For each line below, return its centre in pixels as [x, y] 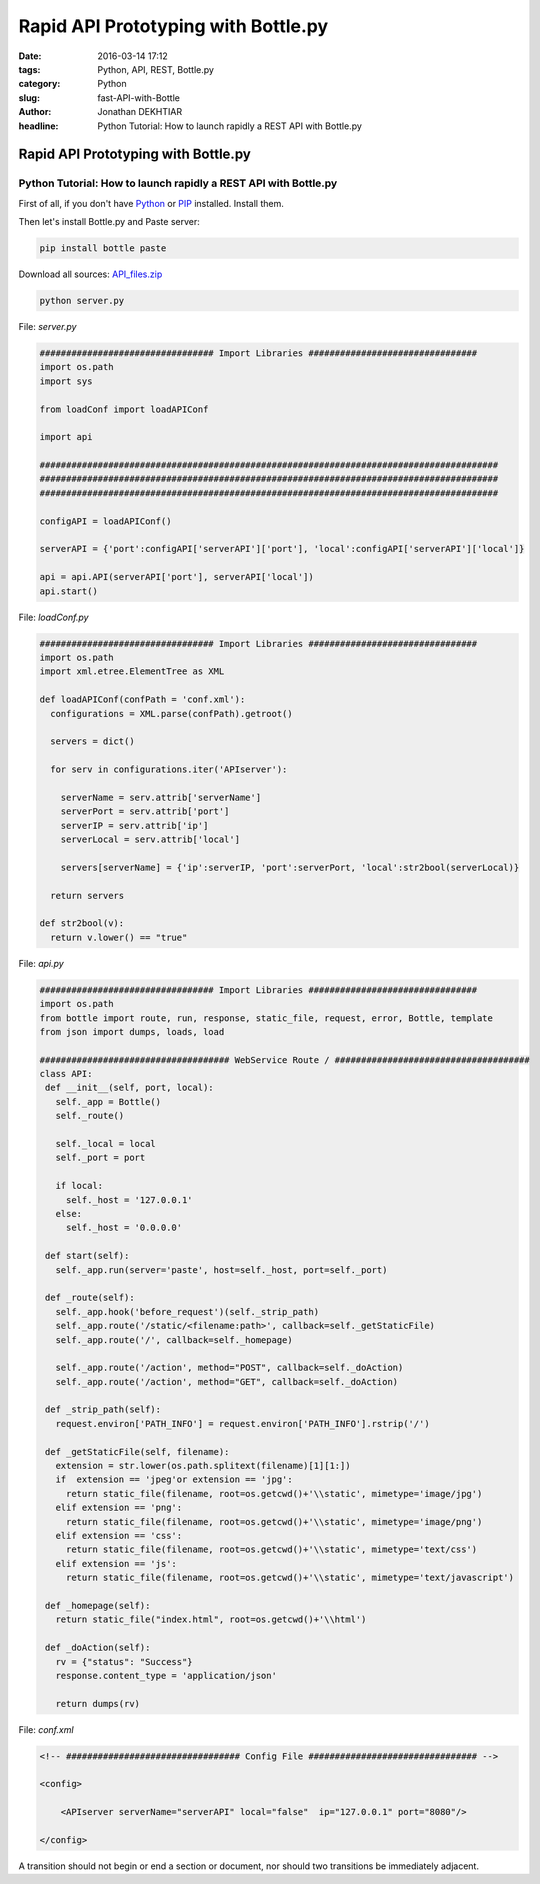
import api [66, 437]
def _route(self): [90, 1298]
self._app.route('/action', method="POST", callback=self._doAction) [229, 1368]
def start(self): [87, 1256]
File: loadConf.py [53, 617]
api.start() [69, 591]
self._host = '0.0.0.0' [124, 1228]
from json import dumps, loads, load [132, 1031]
